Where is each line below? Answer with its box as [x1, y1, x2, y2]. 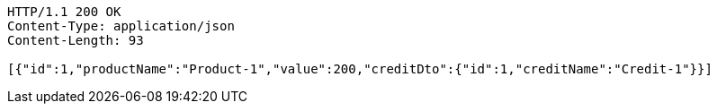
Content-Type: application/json [7, 19, 235, 33]
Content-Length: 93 [7, 33, 144, 47]
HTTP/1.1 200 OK [7, 4, 121, 19]
